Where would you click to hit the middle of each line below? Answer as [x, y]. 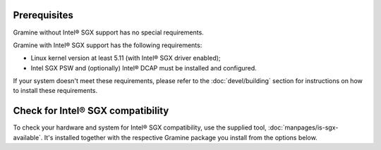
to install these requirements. [55, 91]
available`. [28, 137]
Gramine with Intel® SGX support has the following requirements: [108, 45]
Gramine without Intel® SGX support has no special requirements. [108, 32]
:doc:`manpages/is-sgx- [303, 127]
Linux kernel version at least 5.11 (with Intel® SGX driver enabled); [126, 58]
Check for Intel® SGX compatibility [91, 111]
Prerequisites [43, 15]
